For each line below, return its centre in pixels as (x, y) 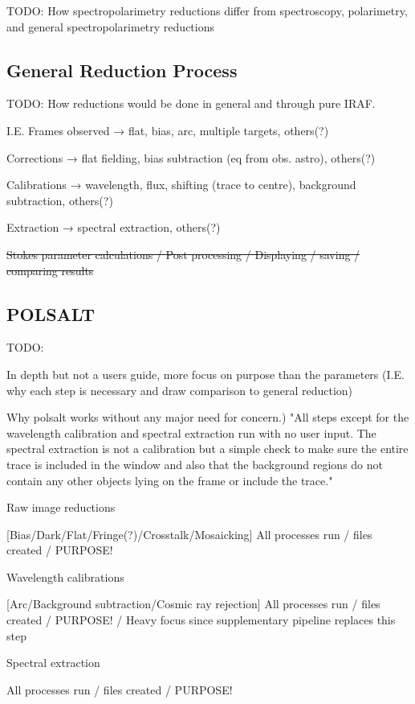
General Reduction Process (122, 70)
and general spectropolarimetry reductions (110, 26)
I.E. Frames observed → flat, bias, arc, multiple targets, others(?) (168, 130)
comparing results (50, 270)
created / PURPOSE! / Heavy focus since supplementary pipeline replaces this (201, 620)
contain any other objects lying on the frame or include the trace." (170, 480)
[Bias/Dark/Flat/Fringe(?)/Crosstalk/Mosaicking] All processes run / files (189, 534)
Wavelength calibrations (65, 576)
